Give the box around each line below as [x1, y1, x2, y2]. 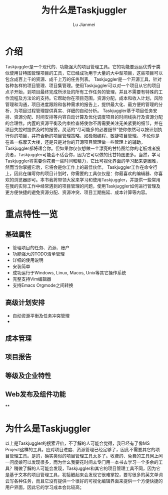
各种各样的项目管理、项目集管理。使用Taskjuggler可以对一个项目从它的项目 [5, 82, 161, 88]
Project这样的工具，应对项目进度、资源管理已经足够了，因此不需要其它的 [5, 447, 156, 453]
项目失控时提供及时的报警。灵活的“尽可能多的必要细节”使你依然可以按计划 [5, 126, 158, 132]
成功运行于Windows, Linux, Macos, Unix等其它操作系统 [12, 269, 126, 275]
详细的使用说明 [12, 257, 43, 263]
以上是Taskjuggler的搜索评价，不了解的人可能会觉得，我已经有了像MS [5, 440, 150, 446]
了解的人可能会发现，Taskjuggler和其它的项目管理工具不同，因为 [22, 465, 156, 471]
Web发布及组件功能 [5, 390, 66, 399]
